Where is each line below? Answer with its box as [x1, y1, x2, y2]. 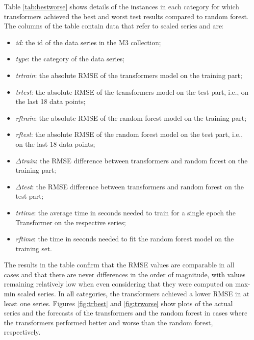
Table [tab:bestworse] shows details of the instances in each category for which [4, 1, 239, 11]
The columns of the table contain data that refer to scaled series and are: [4, 21, 224, 31]
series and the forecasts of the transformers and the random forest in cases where [4, 308, 248, 318]
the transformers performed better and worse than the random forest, [4, 317, 213, 327]
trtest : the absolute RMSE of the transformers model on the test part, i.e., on [15, 86, 249, 97]
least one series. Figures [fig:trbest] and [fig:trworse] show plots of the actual [4, 298, 233, 308]
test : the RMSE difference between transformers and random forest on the [21, 181, 244, 191]
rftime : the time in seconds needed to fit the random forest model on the [15, 234, 234, 244]
